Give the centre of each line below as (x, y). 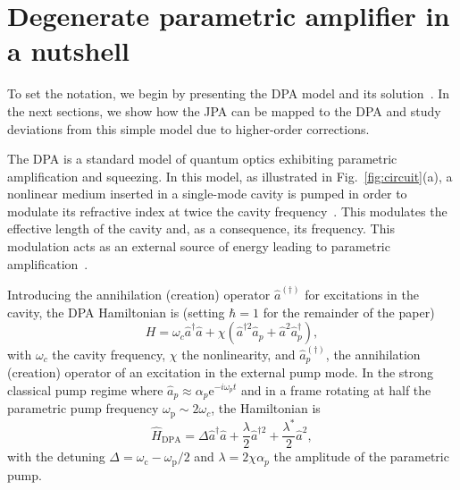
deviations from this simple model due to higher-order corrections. (188, 128)
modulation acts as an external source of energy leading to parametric (199, 246)
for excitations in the (362, 294)
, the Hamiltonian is (266, 408)
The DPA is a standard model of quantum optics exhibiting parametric (202, 159)
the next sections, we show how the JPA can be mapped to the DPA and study (224, 110)
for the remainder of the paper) (349, 312)
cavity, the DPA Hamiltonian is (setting (116, 312)
